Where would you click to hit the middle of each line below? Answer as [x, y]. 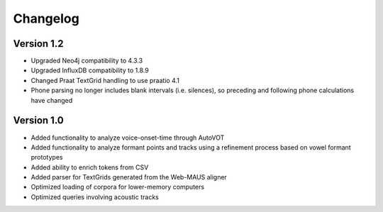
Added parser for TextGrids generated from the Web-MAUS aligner [129, 177]
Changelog [46, 18]
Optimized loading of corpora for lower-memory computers [118, 187]
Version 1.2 [38, 44]
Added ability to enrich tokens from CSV [90, 167]
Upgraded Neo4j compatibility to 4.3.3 [87, 61]
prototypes [47, 157]
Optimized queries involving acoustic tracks [95, 197]
